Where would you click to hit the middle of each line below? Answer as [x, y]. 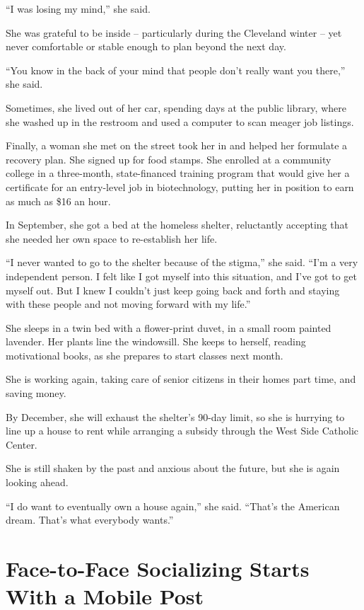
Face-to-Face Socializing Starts [158, 568]
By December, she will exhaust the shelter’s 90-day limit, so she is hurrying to [175, 416]
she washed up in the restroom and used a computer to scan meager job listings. [180, 121]
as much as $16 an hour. [58, 201]
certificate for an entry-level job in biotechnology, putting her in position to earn [180, 186]
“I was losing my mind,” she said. [78, 8]
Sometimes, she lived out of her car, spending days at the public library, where [176, 107]
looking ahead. [37, 482]
